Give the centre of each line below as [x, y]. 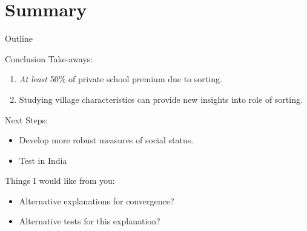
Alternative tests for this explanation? [90, 221]
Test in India [43, 160]
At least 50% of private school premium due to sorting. [120, 79]
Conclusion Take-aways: [49, 58]
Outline [19, 38]
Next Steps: [26, 119]
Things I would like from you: [60, 181]
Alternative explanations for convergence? [97, 200]
